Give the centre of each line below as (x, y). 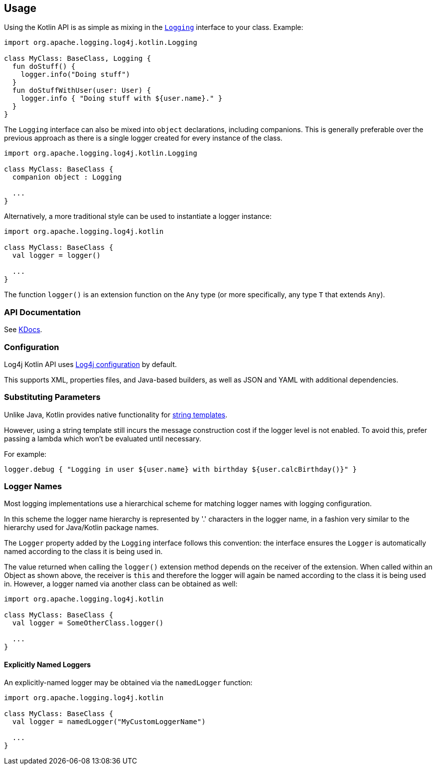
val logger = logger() (56, 256)
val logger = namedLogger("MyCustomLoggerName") (109, 721)
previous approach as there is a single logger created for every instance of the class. (143, 138)
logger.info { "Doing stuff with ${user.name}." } (122, 98)
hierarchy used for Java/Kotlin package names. (81, 528)
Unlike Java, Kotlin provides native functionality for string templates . (116, 414)
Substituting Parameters (52, 397)
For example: (25, 454)
